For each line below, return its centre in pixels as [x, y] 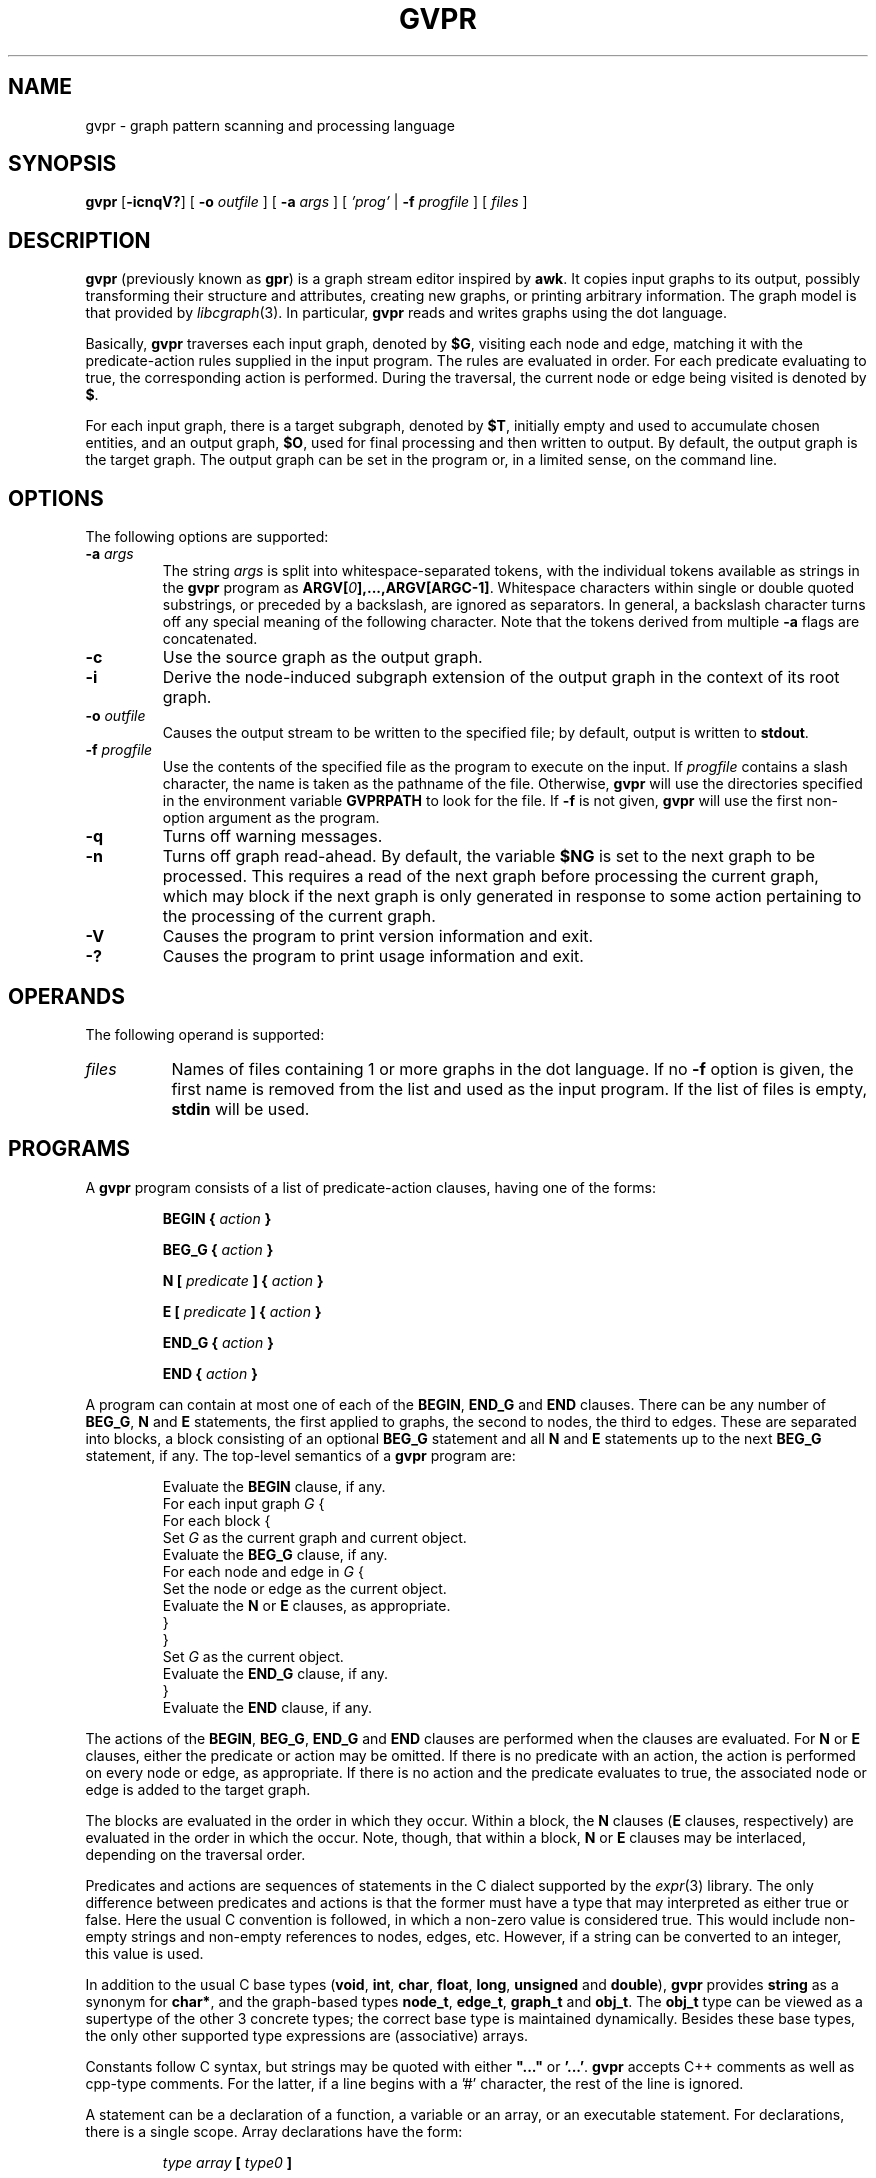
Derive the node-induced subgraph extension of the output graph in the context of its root [501, 677]
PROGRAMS [69, 1149]
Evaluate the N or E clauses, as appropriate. [306, 1605]
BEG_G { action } [218, 1249]
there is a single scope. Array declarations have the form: [274, 2131]
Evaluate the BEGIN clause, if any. [274, 1486]
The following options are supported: [207, 537]
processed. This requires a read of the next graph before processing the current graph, [490, 876]
